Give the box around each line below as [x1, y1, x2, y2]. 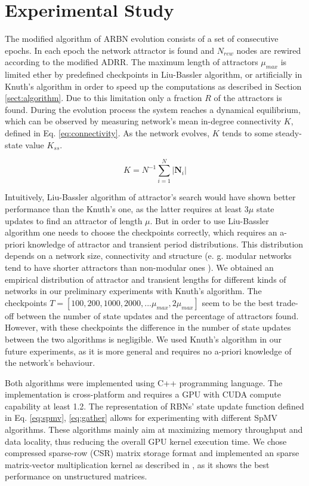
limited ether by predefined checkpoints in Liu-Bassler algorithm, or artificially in [5, 68, 302, 81]
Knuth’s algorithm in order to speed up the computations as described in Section [5, 80, 302, 92]
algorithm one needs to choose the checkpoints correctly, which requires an [5, 226, 277, 239]
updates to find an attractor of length [5, 214, 143, 227]
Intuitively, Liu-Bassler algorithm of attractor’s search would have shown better [5, 191, 296, 203]
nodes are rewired [236, 44, 301, 56]
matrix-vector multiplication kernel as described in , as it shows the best [5, 458, 270, 470]
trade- [276, 296, 298, 308]
